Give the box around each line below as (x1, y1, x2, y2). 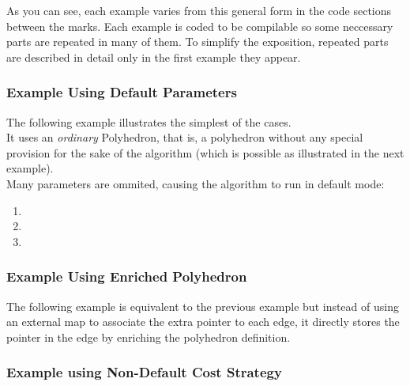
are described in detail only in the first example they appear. (6, 48, 301, 65)
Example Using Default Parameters (6, 82, 237, 102)
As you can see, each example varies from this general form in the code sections (6, 2, 392, 18)
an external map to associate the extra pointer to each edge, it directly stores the (6, 313, 400, 330)
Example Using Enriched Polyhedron (6, 267, 247, 286)
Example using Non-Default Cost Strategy (6, 362, 282, 382)
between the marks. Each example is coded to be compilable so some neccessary (6, 17, 393, 34)
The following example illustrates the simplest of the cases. (6, 113, 292, 130)
